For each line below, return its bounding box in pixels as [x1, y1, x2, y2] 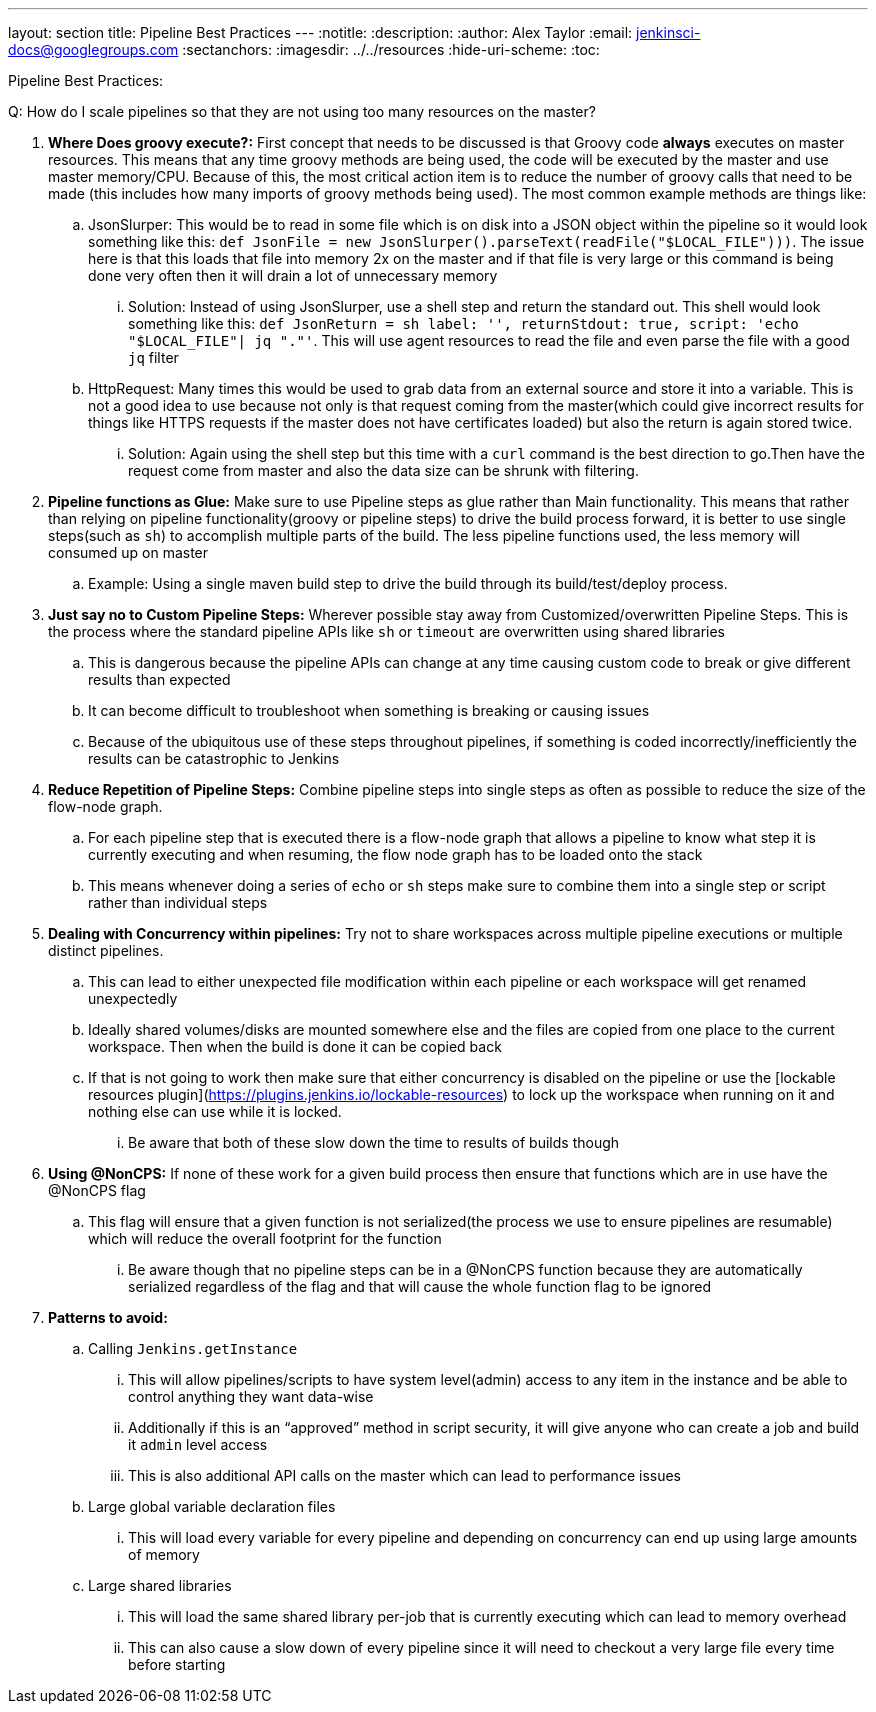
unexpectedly [88, 990, 178, 1007]
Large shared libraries [88, 1577, 232, 1594]
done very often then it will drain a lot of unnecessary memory [88, 267, 498, 284]
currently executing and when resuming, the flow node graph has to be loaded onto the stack [88, 846, 703, 863]
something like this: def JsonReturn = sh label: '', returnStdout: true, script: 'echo [128, 315, 799, 332]
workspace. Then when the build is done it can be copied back [88, 1038, 502, 1055]
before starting [128, 1656, 226, 1673]
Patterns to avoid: [48, 1309, 168, 1326]
